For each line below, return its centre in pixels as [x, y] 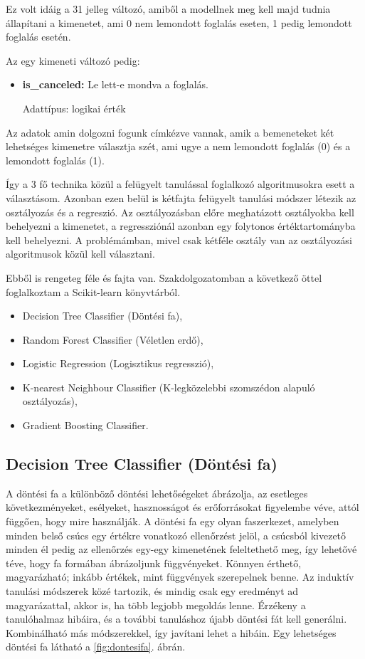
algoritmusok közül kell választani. [80, 254]
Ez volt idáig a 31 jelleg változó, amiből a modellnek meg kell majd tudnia [168, 9]
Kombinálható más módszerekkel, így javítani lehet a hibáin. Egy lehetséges [171, 632]
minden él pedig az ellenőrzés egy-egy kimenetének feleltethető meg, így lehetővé [181, 549]
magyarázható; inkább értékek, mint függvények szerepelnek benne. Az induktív [180, 577]
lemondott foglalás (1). [55, 160]
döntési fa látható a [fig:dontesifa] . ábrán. [96, 647]
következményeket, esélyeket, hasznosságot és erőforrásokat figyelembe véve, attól [182, 507]
